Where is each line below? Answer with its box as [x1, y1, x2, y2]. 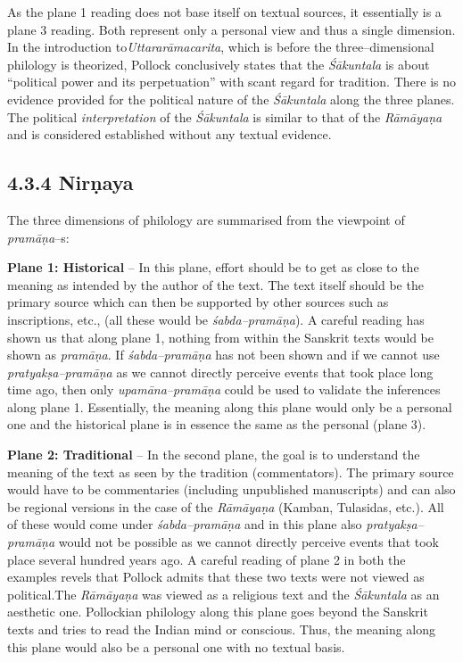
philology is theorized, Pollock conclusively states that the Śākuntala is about [7, 54, 430, 73]
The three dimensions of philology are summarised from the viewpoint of [7, 210, 405, 228]
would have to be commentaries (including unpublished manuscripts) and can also [7, 480, 456, 499]
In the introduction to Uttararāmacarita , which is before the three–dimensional [7, 37, 434, 56]
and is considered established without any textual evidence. [7, 125, 332, 144]
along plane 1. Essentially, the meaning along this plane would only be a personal [7, 397, 452, 416]
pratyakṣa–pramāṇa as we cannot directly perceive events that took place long [7, 362, 434, 381]
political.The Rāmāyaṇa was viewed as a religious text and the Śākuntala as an [7, 584, 440, 603]
